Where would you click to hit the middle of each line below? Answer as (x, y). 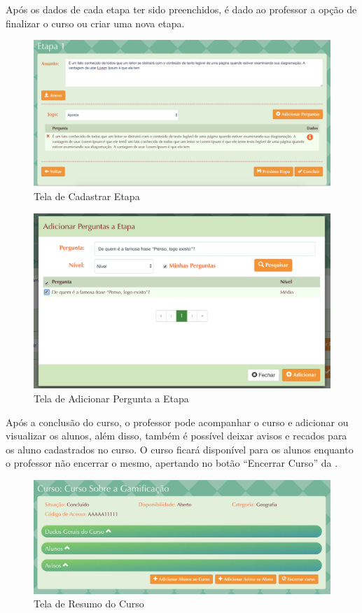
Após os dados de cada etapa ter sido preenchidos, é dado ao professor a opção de (181, 9)
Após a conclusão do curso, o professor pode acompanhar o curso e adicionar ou (177, 422)
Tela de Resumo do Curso (89, 604)
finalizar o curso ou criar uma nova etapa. (95, 23)
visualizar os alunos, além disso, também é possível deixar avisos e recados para (176, 436)
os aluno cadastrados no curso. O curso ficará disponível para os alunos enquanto (180, 449)
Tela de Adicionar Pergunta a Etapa (111, 398)
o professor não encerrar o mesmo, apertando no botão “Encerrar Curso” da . (172, 463)
